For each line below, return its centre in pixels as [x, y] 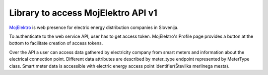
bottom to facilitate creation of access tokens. [56, 43]
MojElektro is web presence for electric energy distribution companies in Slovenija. [94, 27]
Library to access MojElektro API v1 [83, 13]
